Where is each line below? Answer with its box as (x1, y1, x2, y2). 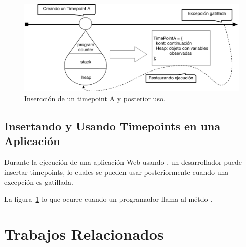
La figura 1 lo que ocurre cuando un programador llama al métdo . (4, 193, 213, 204)
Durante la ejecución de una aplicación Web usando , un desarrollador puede (4, 157, 242, 167)
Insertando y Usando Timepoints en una (4, 118, 221, 133)
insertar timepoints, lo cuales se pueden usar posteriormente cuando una (4, 166, 229, 177)
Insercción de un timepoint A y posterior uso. (24, 93, 166, 103)
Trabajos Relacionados (4, 223, 164, 244)
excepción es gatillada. (4, 177, 73, 187)
